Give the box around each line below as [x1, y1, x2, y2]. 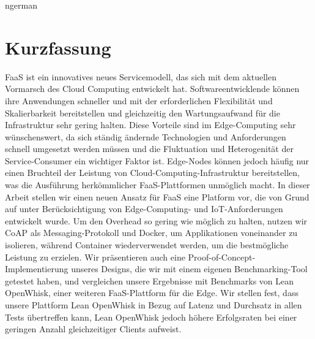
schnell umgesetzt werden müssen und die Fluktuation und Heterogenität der [5, 142, 294, 155]
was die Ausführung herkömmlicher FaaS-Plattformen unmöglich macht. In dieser [5, 178, 310, 191]
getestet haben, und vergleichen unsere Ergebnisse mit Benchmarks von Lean [5, 274, 294, 287]
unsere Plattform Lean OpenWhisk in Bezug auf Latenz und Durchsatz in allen [5, 299, 302, 311]
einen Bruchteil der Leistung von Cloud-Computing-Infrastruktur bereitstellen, [5, 166, 300, 179]
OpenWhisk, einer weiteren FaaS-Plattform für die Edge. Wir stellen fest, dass [5, 286, 298, 299]
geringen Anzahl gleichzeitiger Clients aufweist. [5, 322, 182, 335]
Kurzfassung [5, 34, 111, 59]
